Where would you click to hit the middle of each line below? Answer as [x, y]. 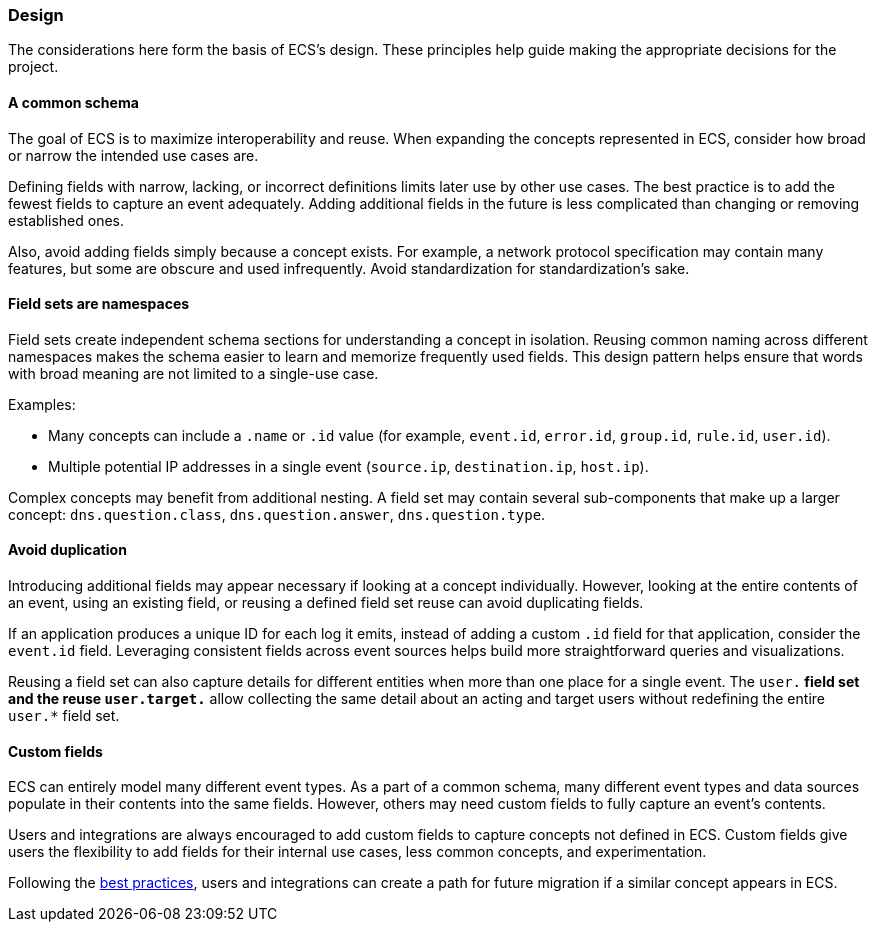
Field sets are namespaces [99, 304]
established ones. [66, 220]
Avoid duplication [67, 550]
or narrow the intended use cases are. [133, 155]
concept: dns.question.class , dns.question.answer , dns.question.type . [277, 514]
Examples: [42, 404]
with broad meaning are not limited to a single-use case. [193, 373]
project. [33, 67]
